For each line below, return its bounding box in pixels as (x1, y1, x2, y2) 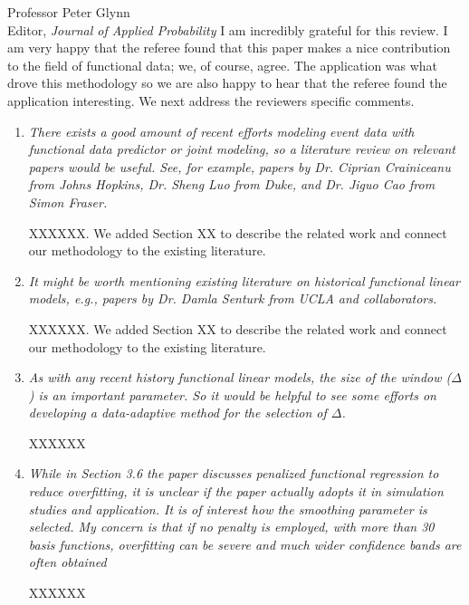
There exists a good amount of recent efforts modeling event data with (28, 121, 415, 140)
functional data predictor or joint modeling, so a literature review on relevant (28, 139, 455, 158)
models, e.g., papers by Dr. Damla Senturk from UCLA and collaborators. (28, 289, 437, 308)
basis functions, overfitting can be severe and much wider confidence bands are (28, 534, 462, 553)
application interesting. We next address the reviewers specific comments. (7, 91, 415, 110)
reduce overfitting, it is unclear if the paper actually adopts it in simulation (28, 482, 444, 501)
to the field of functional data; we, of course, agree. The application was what (7, 55, 438, 74)
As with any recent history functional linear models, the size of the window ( (28, 368, 452, 387)
